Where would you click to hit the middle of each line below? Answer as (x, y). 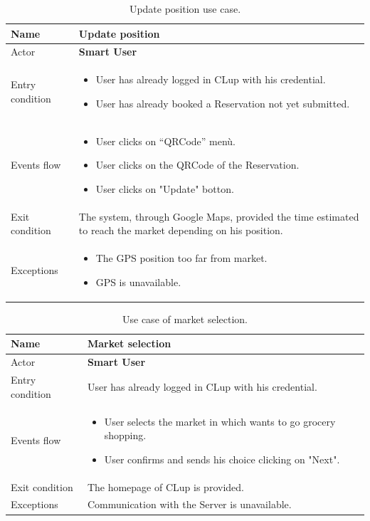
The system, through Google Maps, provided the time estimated (219, 216)
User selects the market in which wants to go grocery (220, 421)
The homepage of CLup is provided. (165, 486)
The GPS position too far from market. (181, 258)
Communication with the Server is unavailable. (189, 504)
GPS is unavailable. (138, 281)
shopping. (125, 435)
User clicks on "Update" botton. (165, 188)
